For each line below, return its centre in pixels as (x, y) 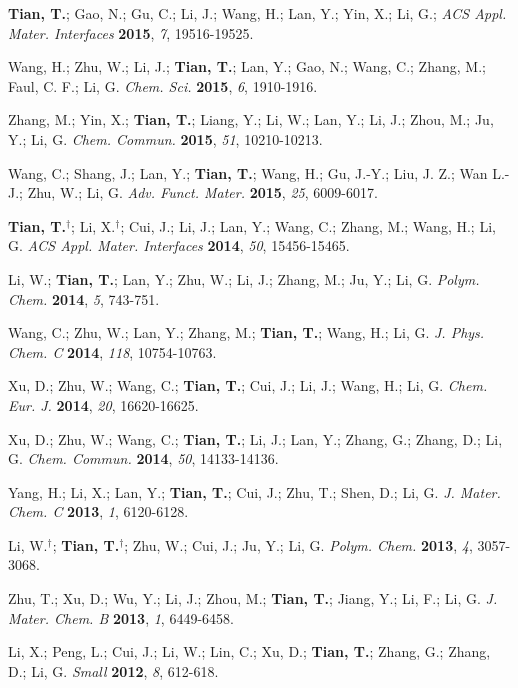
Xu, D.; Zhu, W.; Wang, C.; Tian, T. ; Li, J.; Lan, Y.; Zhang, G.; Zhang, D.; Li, (255, 438)
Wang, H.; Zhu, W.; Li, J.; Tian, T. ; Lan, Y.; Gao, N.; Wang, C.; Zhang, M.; (247, 66)
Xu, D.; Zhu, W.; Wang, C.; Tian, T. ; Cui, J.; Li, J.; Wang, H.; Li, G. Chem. (248, 385)
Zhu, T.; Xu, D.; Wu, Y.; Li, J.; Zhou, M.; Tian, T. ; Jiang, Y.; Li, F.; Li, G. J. (253, 598)
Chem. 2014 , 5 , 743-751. (84, 298)
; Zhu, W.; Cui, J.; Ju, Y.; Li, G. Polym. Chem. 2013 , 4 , (298, 544)
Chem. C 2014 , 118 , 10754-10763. (112, 351)
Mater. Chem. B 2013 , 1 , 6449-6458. (121, 617)
